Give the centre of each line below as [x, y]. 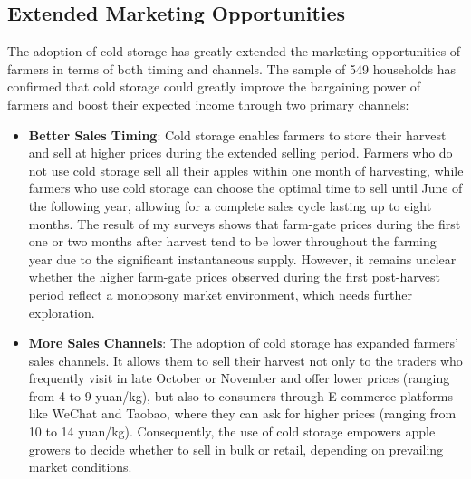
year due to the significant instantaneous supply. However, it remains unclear [242, 259]
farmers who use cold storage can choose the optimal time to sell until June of [245, 188]
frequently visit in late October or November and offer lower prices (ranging [239, 378]
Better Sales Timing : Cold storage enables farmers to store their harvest [237, 134]
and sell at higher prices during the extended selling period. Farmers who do [240, 153]
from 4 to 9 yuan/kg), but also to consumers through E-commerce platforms [240, 395]
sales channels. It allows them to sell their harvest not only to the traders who [245, 360]
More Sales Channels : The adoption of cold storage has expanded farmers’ [243, 343]
